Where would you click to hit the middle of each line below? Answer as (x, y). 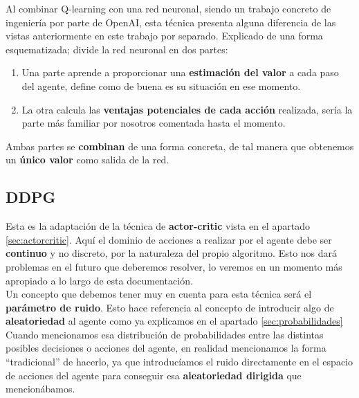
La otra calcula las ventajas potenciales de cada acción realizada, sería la (187, 109)
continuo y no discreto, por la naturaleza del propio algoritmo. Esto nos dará (172, 253)
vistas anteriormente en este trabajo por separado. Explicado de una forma (164, 36)
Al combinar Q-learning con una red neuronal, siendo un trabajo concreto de (168, 8)
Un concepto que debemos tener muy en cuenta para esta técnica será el (159, 294)
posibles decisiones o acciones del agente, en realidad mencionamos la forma (166, 348)
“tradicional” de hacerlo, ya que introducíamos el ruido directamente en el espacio (179, 362)
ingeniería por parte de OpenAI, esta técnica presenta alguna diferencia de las (171, 22)
